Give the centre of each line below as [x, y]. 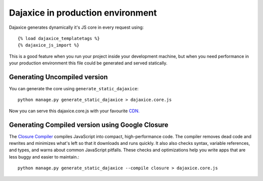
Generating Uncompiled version [58, 77]
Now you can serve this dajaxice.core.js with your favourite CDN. [74, 111]
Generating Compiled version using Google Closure [89, 125]
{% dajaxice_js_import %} [49, 45]
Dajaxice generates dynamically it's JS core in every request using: [76, 27]
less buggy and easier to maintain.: [44, 157]
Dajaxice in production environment [83, 13]
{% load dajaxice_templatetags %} [59, 38]
